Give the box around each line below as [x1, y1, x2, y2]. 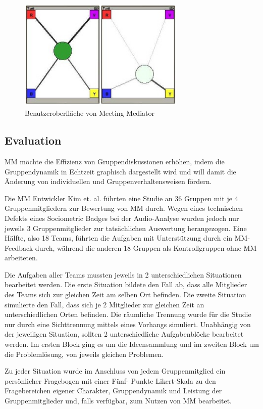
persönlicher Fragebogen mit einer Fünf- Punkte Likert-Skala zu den [5, 375, 216, 386]
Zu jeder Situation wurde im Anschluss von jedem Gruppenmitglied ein [5, 366, 226, 376]
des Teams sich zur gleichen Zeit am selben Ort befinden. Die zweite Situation [5, 289, 246, 300]
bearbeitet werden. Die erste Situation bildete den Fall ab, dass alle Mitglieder [5, 279, 247, 290]
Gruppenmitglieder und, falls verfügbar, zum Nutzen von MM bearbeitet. [5, 395, 232, 406]
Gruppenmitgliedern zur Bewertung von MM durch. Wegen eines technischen [5, 203, 243, 213]
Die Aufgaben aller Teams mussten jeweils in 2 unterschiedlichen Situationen [5, 269, 242, 280]
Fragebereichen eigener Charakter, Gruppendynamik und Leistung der [5, 385, 222, 396]
